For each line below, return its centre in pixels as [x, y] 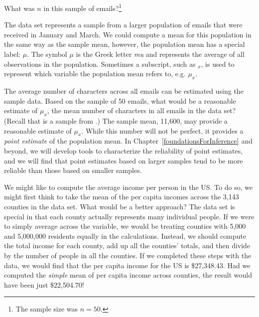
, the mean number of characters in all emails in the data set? [141, 110]
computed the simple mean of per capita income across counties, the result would [128, 275]
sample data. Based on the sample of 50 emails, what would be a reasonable [120, 100]
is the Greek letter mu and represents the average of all [160, 54]
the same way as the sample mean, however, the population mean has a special [125, 44]
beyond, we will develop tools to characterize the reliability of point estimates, [124, 150]
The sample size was [47, 309]
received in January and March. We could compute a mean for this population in [128, 34]
